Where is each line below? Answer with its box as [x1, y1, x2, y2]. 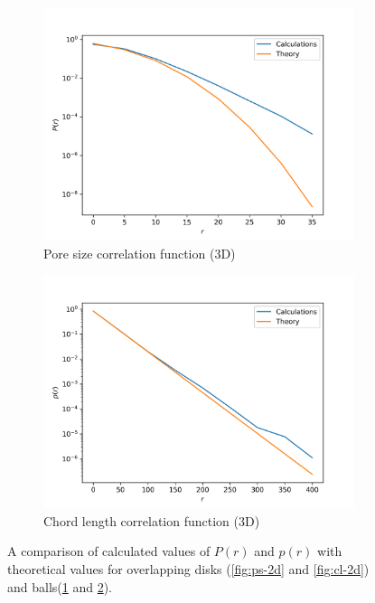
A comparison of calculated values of [7, 542, 211, 561]
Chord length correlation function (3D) [43, 511, 260, 530]
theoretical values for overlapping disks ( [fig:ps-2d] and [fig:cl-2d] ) [7, 559, 370, 578]
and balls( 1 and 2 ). [7, 577, 113, 596]
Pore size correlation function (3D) [43, 243, 236, 262]
